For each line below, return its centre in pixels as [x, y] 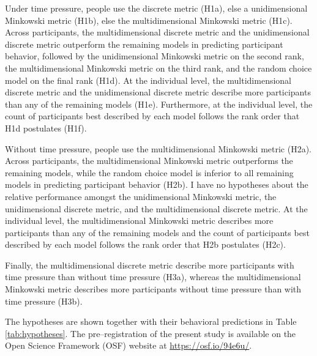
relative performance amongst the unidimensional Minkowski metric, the [141, 196]
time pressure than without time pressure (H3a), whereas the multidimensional [153, 277]
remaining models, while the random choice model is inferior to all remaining [149, 172]
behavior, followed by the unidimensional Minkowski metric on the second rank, [155, 56]
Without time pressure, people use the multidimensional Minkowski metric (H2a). [158, 148]
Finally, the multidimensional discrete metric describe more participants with [150, 265]
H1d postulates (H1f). [46, 128]
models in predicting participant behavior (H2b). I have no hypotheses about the [157, 184]
